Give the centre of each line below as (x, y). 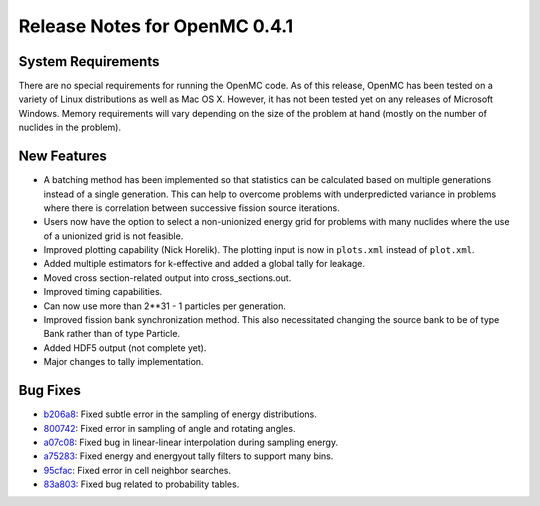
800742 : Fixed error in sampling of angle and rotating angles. (169, 428)
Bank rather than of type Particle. (111, 334)
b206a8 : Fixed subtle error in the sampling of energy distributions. (180, 414)
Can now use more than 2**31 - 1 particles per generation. (165, 306)
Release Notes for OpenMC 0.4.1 (156, 26)
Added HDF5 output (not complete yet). (125, 347)
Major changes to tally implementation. (123, 362)
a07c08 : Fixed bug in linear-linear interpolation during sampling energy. (191, 442)
